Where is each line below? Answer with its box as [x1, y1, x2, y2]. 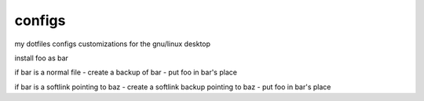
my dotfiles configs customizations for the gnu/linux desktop [14, 39, 211, 49]
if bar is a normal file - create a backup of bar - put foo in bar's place [14, 67, 237, 78]
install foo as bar [14, 53, 68, 63]
